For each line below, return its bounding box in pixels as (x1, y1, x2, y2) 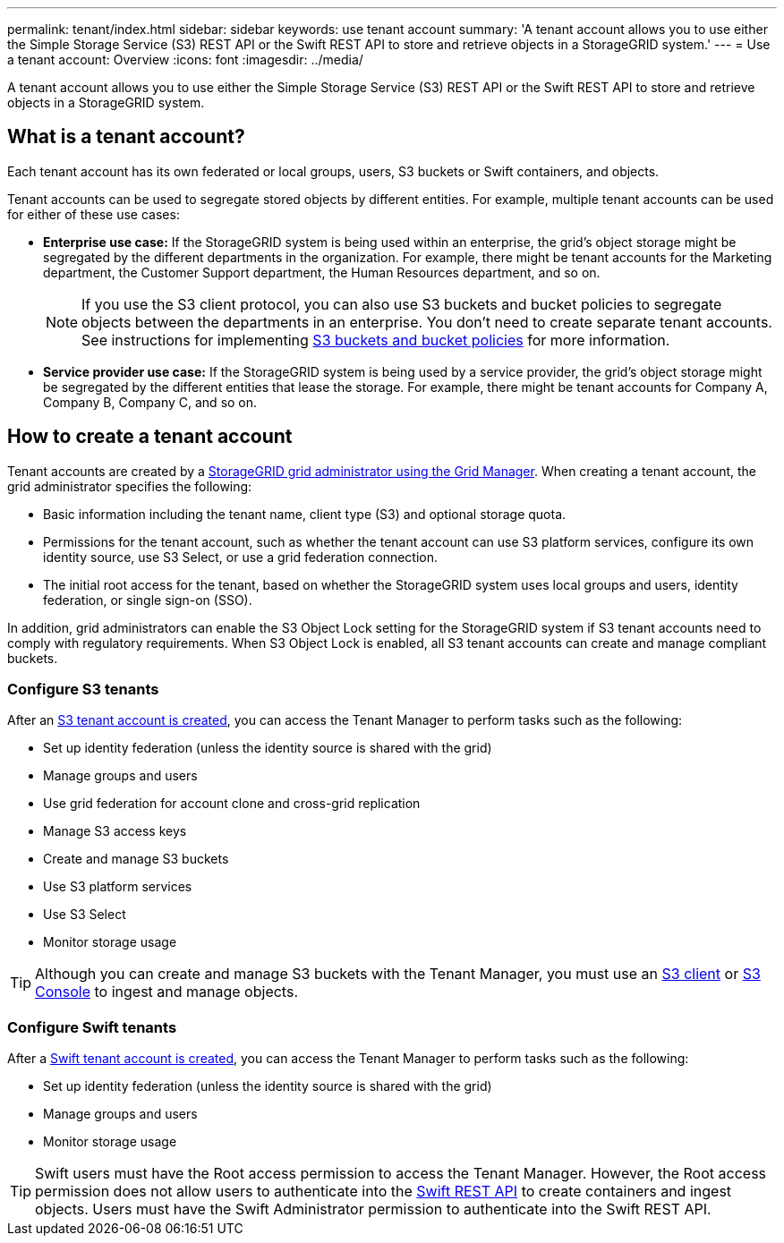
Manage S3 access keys (43, 823, 187, 839)
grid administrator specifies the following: (7, 478, 252, 494)
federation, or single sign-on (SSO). (43, 592, 252, 608)
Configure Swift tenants (7, 1017, 177, 1036)
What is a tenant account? (7, 125, 245, 149)
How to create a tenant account (7, 425, 293, 448)
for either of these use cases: (7, 206, 180, 222)
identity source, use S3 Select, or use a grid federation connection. (43, 549, 439, 565)
